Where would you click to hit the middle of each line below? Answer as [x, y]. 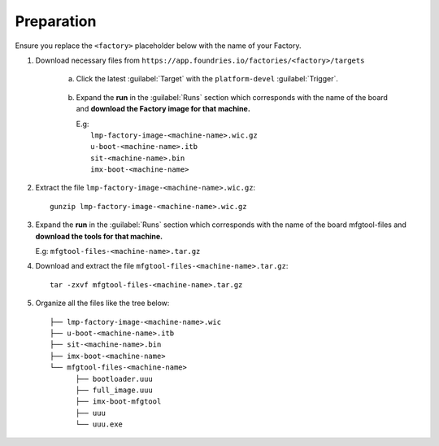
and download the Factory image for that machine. [163, 109]
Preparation [56, 21]
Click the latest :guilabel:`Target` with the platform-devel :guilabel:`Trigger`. [207, 79]
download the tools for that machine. [99, 236]
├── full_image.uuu [114, 390]
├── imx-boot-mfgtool [118, 402]
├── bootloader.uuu [114, 379]
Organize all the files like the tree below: [102, 303]
